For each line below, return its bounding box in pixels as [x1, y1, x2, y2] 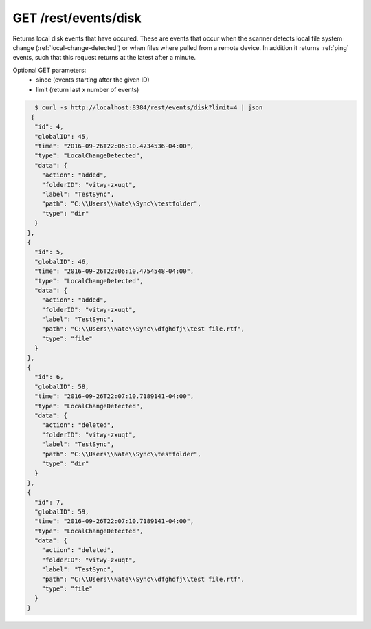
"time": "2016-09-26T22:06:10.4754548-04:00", [34, 267, 194, 275]
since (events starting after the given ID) [36, 76, 150, 84]
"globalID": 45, [34, 133, 89, 140]
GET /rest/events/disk [12, 10, 142, 25]
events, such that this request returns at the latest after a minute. [12, 54, 196, 62]
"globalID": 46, [34, 258, 89, 265]
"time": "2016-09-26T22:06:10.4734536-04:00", [34, 142, 194, 151]
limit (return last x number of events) [36, 85, 139, 93]
